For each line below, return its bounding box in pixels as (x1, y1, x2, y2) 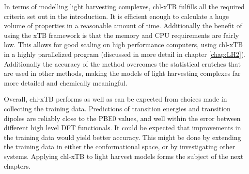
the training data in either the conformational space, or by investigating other (4, 141, 235, 152)
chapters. (4, 160, 31, 171)
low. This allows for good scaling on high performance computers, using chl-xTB (4, 39, 243, 50)
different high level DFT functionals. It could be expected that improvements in (4, 122, 241, 133)
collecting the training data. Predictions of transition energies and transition (4, 103, 231, 113)
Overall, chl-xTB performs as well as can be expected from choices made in (4, 94, 227, 104)
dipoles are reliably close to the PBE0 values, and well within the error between (4, 113, 241, 123)
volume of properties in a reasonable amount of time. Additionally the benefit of (4, 20, 242, 31)
